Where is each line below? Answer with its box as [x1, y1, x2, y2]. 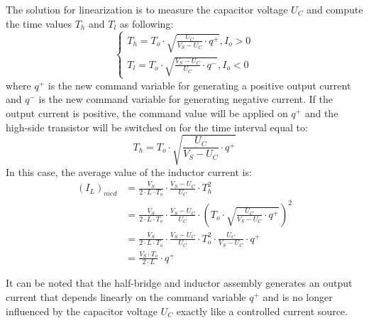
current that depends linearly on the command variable [6, 290, 246, 305]
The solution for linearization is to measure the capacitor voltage [6, 2, 288, 16]
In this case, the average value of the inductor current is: [6, 164, 252, 179]
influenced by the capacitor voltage [6, 303, 158, 318]
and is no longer [263, 290, 333, 305]
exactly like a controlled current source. [176, 303, 348, 318]
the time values [6, 16, 72, 31]
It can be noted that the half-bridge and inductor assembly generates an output [6, 275, 353, 290]
